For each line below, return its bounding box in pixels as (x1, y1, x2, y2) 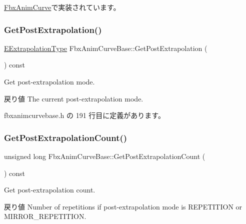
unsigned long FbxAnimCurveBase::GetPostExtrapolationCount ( (4, 151, 205, 161)
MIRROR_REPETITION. (4, 211, 86, 221)
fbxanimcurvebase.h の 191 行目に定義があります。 (4, 110, 165, 120)
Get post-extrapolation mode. (4, 76, 95, 86)
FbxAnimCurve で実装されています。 (4, 2, 120, 12)
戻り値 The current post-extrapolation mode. (4, 93, 143, 103)
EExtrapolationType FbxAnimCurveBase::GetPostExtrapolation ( (4, 42, 207, 53)
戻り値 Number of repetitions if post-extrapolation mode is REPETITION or (4, 201, 242, 211)
